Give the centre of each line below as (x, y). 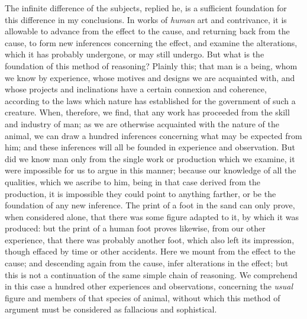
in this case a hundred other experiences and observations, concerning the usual (149, 286)
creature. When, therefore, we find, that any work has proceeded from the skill (147, 112)
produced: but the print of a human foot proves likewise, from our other (135, 228)
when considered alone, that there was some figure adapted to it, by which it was (152, 216)
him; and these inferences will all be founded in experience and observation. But (150, 147)
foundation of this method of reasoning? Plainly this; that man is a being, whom (151, 65)
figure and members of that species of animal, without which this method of (143, 297)
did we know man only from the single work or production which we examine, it (150, 158)
